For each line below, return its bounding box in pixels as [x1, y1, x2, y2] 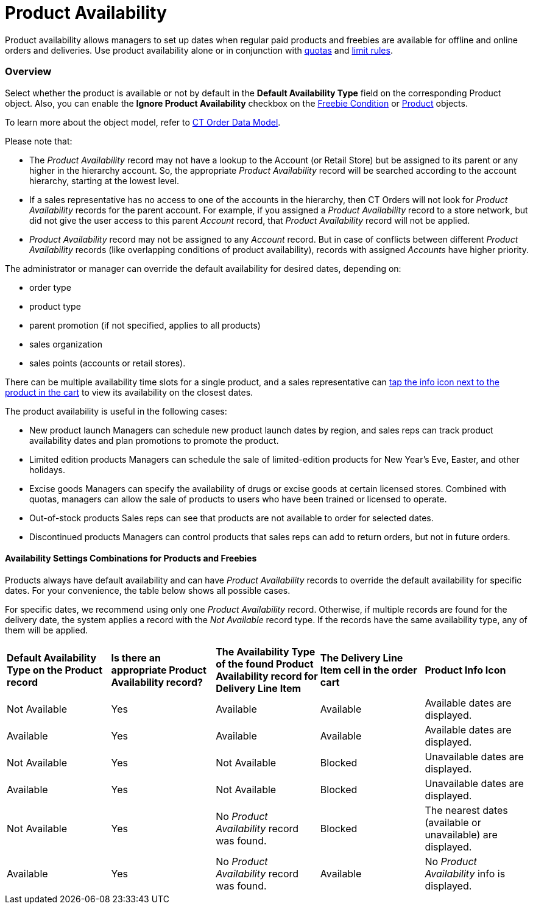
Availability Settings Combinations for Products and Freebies [5, 553, 257, 564]
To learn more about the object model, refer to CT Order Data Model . [5, 116, 281, 127]
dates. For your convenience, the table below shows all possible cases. [5, 585, 291, 596]
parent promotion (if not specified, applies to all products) [29, 319, 261, 330]
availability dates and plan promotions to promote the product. [29, 435, 279, 446]
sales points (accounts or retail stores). [29, 357, 186, 368]
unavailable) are [425, 828, 498, 841]
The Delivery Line [320, 651, 403, 664]
